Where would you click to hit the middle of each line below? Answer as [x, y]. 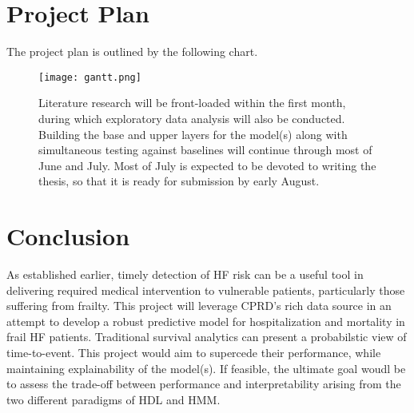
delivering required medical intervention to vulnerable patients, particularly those [206, 290]
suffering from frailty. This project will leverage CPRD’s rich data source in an [199, 306]
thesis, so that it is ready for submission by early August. [179, 181]
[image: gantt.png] [90, 77]
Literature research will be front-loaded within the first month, [192, 103]
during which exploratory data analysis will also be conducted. [192, 118]
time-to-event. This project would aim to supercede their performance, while [194, 353]
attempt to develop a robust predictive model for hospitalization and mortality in [206, 321]
